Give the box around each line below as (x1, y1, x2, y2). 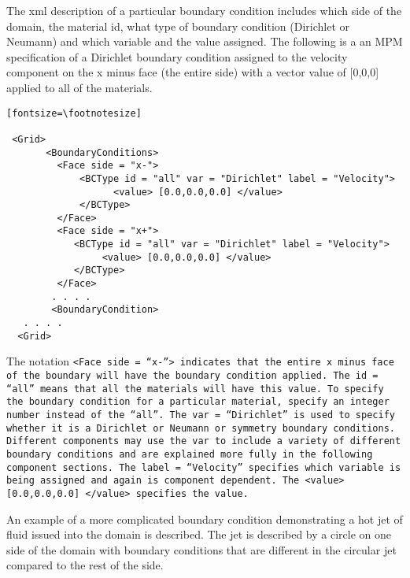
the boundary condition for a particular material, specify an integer (6, 396, 390, 408)
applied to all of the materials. (6, 79, 153, 95)
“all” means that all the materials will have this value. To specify (6, 383, 384, 395)
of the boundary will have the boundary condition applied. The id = (6, 370, 379, 382)
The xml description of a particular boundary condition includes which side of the (6, 2, 402, 18)
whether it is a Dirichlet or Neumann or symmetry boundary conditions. (6, 422, 395, 434)
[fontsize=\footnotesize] (6, 107, 142, 119)
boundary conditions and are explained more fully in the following (6, 448, 373, 460)
